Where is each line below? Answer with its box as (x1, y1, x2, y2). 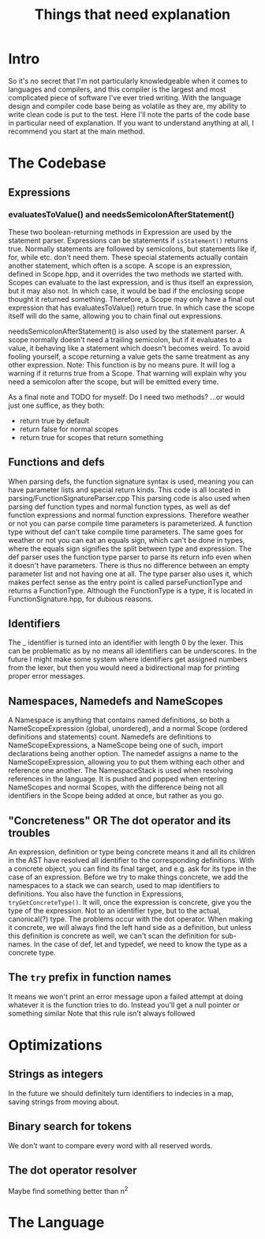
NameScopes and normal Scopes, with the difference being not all (8, 782, 224, 792)
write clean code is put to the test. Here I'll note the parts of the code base (8, 109, 251, 119)
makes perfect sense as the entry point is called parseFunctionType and (8, 577, 243, 586)
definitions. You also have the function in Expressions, (8, 889, 184, 898)
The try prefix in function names (8, 970, 172, 985)
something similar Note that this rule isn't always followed (8, 1008, 196, 1018)
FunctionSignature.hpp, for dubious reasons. (8, 594, 154, 604)
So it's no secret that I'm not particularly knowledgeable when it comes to (8, 76, 248, 85)
